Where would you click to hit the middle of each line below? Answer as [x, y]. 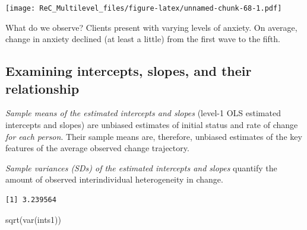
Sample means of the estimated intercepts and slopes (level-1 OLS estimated [143, 113]
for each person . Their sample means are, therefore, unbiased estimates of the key [154, 136]
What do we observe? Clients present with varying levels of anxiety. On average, [151, 27]
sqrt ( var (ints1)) [33, 219]
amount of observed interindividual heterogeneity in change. [114, 179]
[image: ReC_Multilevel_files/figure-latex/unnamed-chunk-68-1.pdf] [144, 8]
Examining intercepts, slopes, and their [129, 71]
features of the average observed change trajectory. [97, 148]
